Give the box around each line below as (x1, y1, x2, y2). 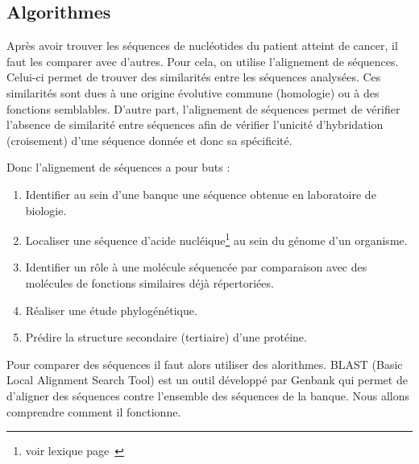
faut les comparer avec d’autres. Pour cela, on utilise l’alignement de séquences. (6, 52, 399, 69)
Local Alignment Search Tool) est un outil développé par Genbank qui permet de (6, 371, 408, 388)
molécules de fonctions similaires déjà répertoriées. (25, 274, 274, 291)
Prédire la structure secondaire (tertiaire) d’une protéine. (25, 329, 307, 346)
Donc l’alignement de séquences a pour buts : (6, 159, 230, 176)
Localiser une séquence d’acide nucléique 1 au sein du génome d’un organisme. (25, 230, 408, 248)
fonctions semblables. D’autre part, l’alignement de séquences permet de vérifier (6, 100, 400, 117)
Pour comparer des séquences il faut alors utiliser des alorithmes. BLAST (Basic (6, 355, 403, 372)
